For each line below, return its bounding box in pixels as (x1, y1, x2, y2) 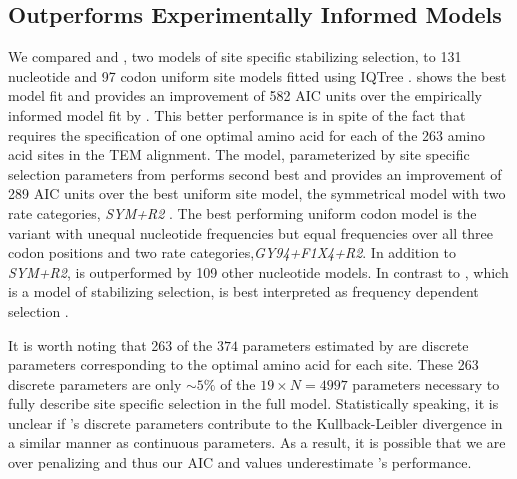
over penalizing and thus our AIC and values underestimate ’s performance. (8, 452, 472, 473)
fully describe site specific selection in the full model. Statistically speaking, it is (8, 393, 499, 414)
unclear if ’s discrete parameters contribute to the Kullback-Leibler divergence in (8, 412, 503, 433)
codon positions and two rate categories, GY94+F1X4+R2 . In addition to (8, 242, 457, 263)
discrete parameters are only (8, 373, 182, 394)
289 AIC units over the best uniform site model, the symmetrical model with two (8, 183, 506, 204)
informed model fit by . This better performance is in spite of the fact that (8, 104, 466, 125)
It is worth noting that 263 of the (8, 334, 213, 355)
